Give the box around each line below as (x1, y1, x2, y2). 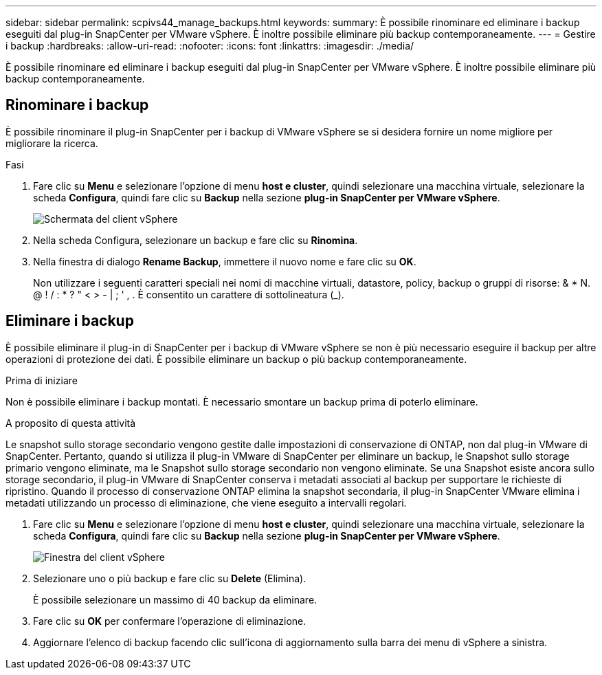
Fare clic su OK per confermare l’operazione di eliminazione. (33, 615, 306, 627)
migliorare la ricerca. (5, 137, 98, 149)
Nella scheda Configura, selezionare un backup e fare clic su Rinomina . (33, 234, 358, 246)
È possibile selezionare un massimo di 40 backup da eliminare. (33, 593, 317, 606)
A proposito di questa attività (5, 417, 136, 429)
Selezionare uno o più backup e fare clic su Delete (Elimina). (33, 572, 306, 584)
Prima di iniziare (5, 374, 78, 386)
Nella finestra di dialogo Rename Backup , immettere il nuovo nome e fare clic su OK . (33, 255, 416, 267)
